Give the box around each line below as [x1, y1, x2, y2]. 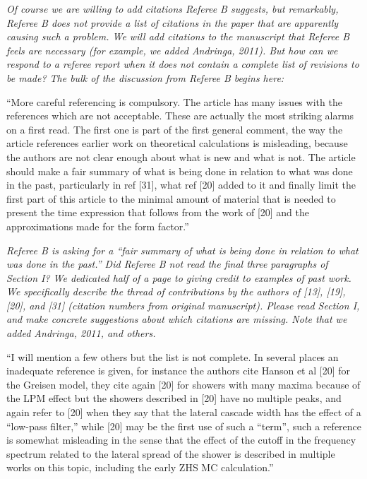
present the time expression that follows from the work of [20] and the [6, 205, 310, 220]
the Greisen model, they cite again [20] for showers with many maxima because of [6, 377, 361, 391]
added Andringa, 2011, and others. [6, 326, 156, 341]
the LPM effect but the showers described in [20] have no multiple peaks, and [6, 391, 342, 406]
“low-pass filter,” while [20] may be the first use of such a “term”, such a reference [6, 418, 362, 433]
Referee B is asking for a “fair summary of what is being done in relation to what [6, 242, 359, 257]
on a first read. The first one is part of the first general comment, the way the [6, 122, 343, 136]
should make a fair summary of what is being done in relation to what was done [6, 163, 353, 178]
